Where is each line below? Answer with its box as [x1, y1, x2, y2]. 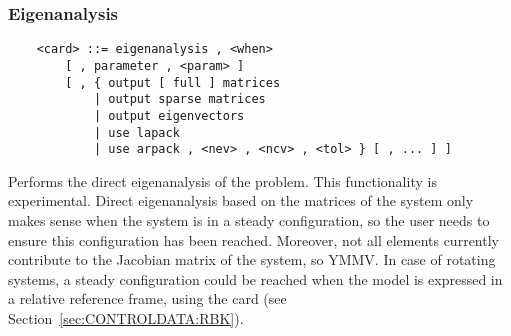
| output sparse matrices [93, 92, 266, 107]
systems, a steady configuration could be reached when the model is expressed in [8, 268, 503, 289]
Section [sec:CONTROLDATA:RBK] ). [8, 307, 244, 328]
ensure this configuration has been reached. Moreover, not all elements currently [8, 229, 499, 250]
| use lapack [93, 125, 180, 140]
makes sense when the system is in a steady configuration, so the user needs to [8, 210, 490, 230]
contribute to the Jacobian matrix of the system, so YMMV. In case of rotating [8, 249, 496, 270]
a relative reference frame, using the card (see [8, 288, 287, 309]
